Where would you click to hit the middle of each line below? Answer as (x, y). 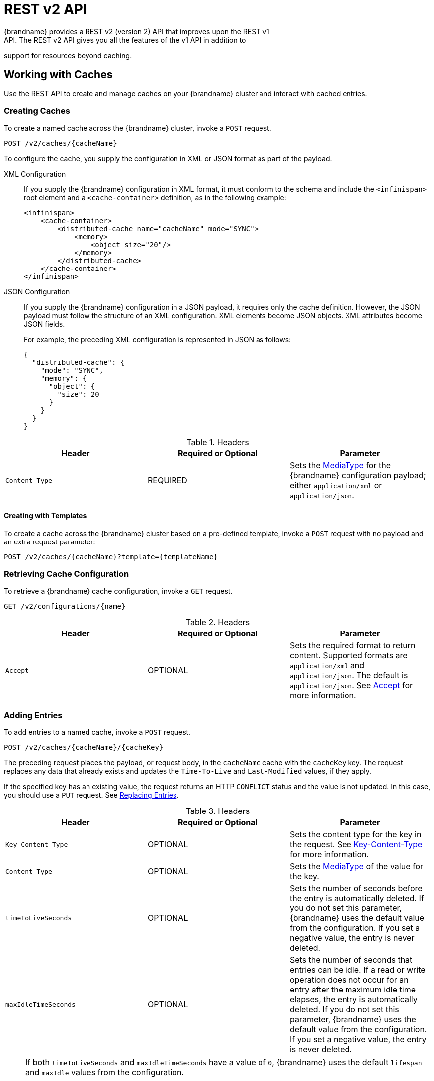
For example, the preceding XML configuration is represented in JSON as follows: (158, 340)
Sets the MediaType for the (340, 466)
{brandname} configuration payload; (358, 476)
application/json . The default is (349, 676)
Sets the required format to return (352, 646)
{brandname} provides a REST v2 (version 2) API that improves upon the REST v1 (137, 31)
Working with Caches (58, 75)
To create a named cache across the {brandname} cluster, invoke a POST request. (138, 128)
